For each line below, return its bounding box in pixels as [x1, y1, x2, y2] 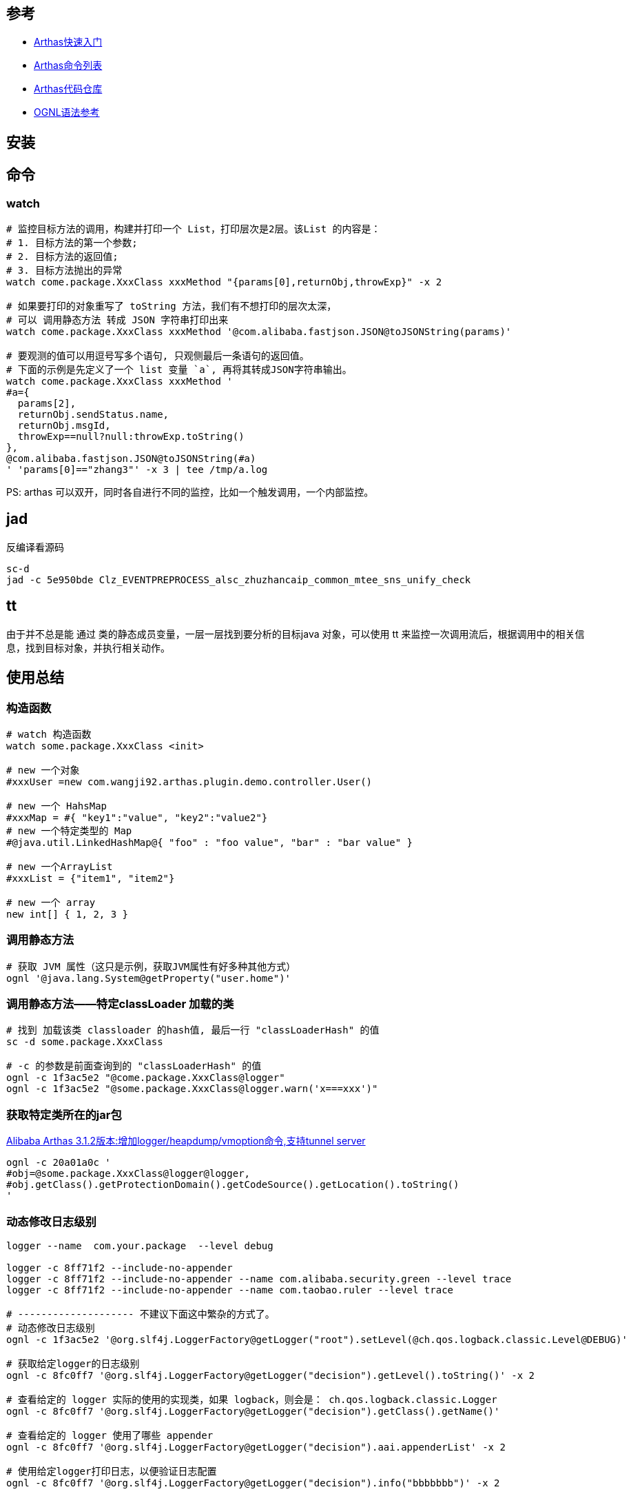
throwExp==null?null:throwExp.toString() [17, 431, 245, 443]
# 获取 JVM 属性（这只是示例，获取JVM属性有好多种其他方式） [6, 960, 296, 972]
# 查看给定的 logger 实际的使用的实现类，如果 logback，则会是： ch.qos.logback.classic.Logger [6, 1393, 497, 1405]
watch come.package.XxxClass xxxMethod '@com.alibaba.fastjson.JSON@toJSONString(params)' [6, 326, 512, 338]
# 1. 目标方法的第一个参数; [6, 237, 138, 249]
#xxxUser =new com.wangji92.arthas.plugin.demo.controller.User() [6, 776, 373, 787]
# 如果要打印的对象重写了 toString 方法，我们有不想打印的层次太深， [6, 301, 337, 312]
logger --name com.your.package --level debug [6, 1240, 273, 1251]
